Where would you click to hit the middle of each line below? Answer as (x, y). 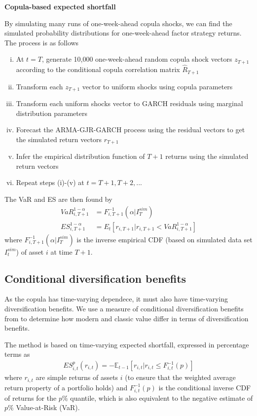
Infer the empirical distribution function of (80, 156)
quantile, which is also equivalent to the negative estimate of (162, 397)
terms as (17, 354)
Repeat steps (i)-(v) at (50, 182)
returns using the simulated (207, 156)
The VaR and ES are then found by (58, 199)
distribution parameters (52, 113)
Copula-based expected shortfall (60, 6)
